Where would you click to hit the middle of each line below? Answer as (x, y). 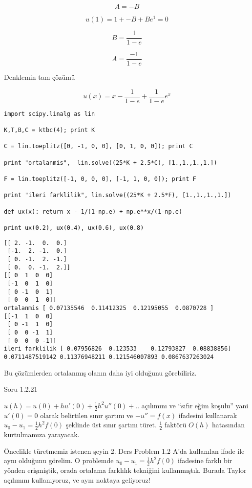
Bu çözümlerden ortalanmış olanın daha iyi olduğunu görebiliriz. (100, 372)
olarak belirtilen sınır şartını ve (87, 415)
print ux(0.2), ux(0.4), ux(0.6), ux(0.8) (74, 228)
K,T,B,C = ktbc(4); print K (50, 130)
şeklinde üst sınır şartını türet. (111, 425)
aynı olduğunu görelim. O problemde (59, 460)
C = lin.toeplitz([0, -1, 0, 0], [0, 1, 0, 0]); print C (98, 146)
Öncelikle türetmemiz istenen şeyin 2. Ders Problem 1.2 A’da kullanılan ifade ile (124, 451)
